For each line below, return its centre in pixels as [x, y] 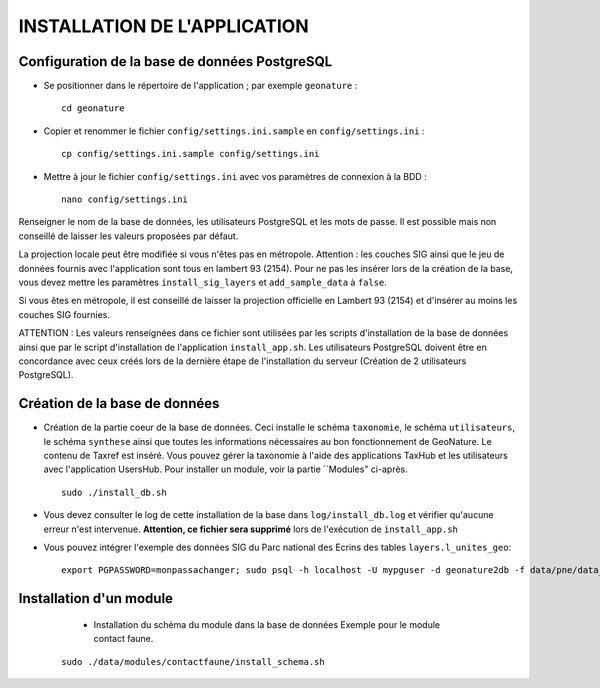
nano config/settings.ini [125, 199]
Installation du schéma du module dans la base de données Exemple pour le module [266, 624]
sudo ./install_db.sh [114, 492]
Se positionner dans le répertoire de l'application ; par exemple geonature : [200, 86]
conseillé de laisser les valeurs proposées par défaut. [128, 236]
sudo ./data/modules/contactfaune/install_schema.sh [193, 661]
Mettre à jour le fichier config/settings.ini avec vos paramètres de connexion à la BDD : [235, 176]
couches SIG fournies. [64, 314]
